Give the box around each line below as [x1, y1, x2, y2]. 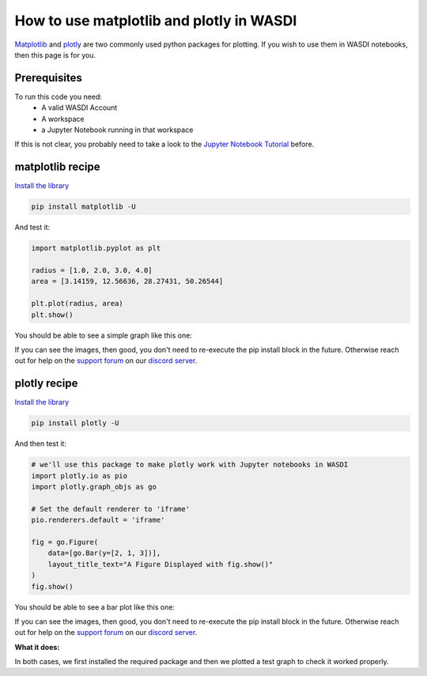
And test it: [14, 222, 51, 232]
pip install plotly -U [31, 419, 119, 428]
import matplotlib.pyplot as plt [31, 244, 161, 253]
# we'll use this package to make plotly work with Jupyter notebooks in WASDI [31, 460, 349, 470]
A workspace [41, 114, 85, 123]
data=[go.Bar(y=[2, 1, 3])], [47, 549, 161, 557]
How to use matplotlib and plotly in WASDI [14, 12, 297, 29]
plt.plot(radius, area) [31, 299, 124, 308]
